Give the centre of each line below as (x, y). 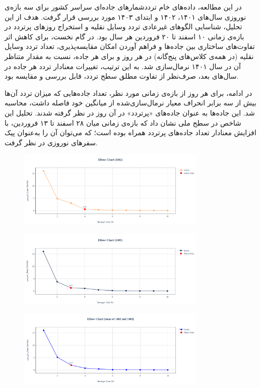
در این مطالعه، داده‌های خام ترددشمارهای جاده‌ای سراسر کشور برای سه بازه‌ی (123, 7)
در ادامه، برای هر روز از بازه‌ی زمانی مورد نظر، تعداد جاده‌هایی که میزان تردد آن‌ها (128, 93)
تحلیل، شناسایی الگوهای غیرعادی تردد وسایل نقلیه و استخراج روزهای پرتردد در (123, 26)
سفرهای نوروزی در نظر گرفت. (51, 142)
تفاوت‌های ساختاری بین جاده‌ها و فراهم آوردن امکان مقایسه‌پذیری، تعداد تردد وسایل (130, 46)
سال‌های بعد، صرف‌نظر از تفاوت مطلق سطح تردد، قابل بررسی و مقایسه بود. (122, 76)
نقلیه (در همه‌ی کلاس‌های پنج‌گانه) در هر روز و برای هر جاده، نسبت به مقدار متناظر (129, 56)
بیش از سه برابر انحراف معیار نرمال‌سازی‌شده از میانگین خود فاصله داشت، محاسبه (131, 103)
